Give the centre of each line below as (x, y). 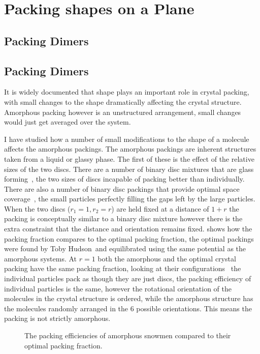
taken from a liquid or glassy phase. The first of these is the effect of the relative (129, 158)
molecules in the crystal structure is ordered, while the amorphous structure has (129, 298)
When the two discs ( (37, 208)
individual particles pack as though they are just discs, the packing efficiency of (128, 278)
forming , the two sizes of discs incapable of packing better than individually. (124, 179)
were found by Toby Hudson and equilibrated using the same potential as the (125, 248)
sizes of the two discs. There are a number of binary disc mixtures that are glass (129, 169)
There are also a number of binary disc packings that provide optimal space (122, 188)
